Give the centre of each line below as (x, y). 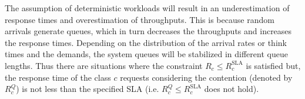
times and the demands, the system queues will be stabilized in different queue (146, 54)
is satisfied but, (273, 65)
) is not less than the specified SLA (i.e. (88, 89)
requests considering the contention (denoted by (206, 77)
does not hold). (232, 89)
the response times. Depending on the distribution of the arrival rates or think (146, 42)
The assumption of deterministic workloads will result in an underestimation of (147, 8)
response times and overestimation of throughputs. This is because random (140, 19)
